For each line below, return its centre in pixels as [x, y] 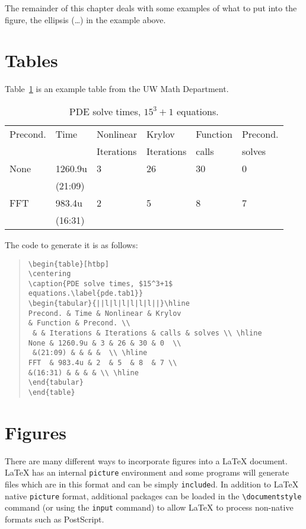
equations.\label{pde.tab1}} [86, 294]
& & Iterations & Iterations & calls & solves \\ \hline [147, 333]
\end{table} [52, 393]
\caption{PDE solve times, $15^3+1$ [101, 283]
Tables [31, 60]
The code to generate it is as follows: [71, 244]
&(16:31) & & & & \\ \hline [83, 373]
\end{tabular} [56, 383]
